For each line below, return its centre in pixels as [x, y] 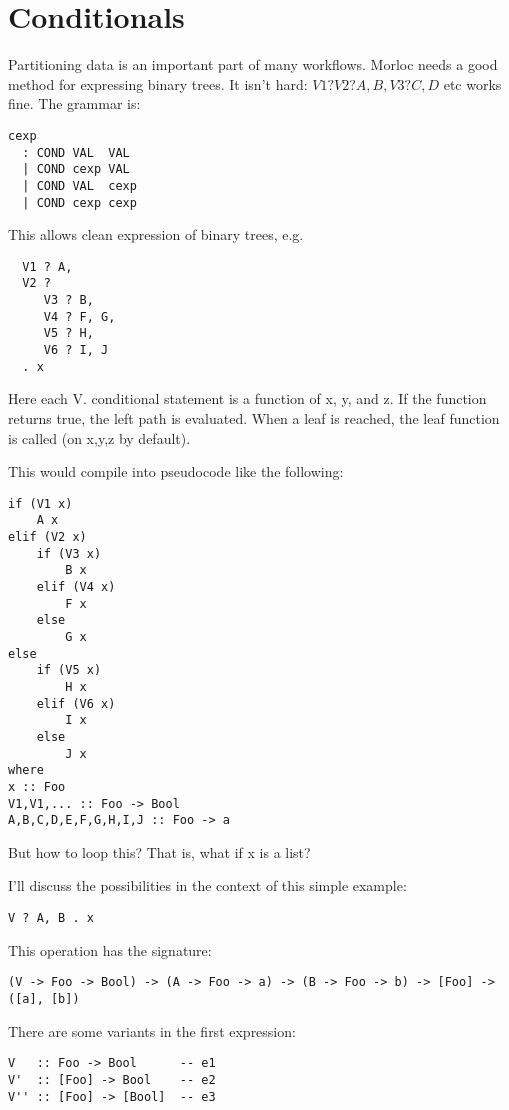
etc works [472, 83]
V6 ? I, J [76, 350]
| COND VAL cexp [79, 185]
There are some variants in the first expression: [152, 1030]
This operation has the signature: [110, 949]
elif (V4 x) [76, 587]
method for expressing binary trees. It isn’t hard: [158, 83]
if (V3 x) [69, 553]
